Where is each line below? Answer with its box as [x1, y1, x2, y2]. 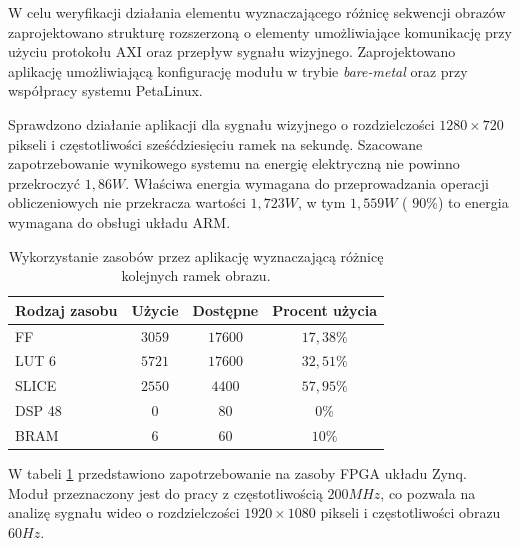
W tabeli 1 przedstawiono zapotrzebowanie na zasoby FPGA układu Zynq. [8, 463, 467, 484]
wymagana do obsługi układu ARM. [8, 211, 231, 232]
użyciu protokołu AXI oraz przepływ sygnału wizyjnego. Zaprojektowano [8, 41, 456, 62]
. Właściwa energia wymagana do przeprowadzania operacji [125, 172, 490, 193]
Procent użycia [272, 299, 378, 320]
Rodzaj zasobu [15, 299, 118, 320]
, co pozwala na [380, 482, 476, 503]
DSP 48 [15, 400, 62, 421]
